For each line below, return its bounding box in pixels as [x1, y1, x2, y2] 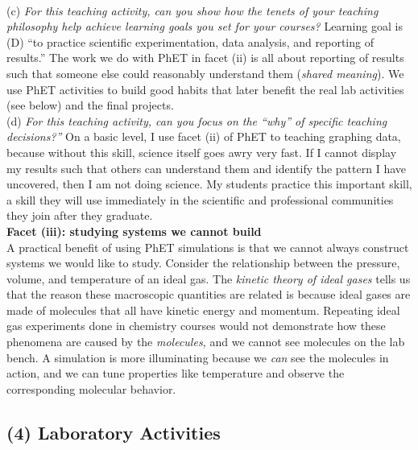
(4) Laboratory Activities [6, 419, 221, 444]
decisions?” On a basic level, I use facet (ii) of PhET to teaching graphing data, [6, 128, 401, 145]
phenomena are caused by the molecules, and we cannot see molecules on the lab [6, 333, 405, 350]
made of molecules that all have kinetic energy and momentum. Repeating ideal [6, 301, 400, 318]
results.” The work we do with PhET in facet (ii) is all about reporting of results [6, 49, 404, 66]
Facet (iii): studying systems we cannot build [6, 222, 262, 239]
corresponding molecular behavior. [6, 380, 176, 397]
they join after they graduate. [6, 207, 153, 224]
